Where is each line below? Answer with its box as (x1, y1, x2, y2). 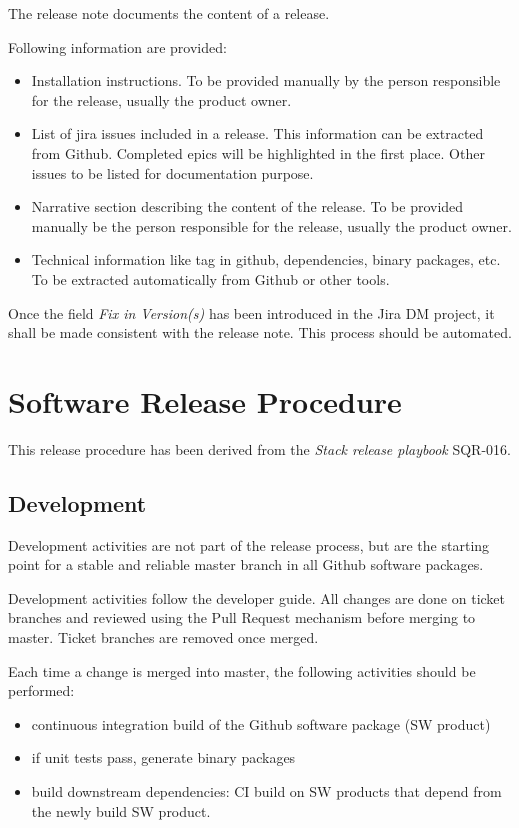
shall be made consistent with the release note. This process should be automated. (8, 322, 512, 343)
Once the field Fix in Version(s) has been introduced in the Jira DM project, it (8, 302, 495, 323)
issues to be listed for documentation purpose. (31, 162, 314, 183)
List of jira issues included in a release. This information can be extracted (31, 123, 484, 144)
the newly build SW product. (31, 800, 211, 821)
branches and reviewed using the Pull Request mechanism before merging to (8, 607, 476, 628)
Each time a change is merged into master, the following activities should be (8, 660, 476, 681)
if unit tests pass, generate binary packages (31, 747, 296, 768)
